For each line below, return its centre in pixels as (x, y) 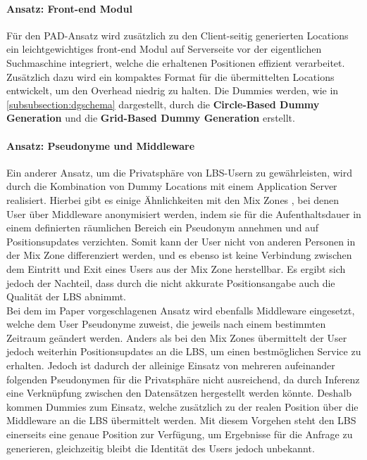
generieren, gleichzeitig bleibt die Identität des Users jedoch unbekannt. (161, 448)
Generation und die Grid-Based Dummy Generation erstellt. (151, 118)
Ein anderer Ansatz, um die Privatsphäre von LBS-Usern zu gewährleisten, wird (179, 172)
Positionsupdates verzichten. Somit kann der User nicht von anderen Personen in (181, 241)
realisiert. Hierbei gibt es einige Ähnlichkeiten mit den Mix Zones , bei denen (173, 199)
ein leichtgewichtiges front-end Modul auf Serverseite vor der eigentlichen (164, 49)
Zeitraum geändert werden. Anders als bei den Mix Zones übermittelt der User (177, 337)
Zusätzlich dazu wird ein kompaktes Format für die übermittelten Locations (170, 76)
